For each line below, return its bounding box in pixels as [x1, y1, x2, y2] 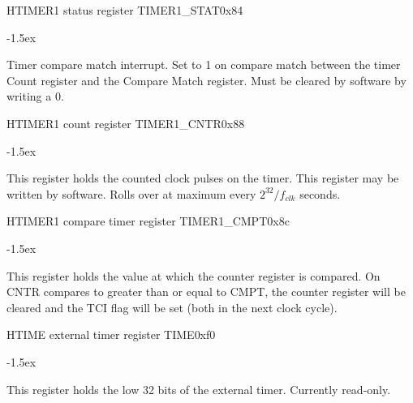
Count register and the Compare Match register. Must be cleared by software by [6, 71, 407, 88]
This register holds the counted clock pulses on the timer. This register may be [6, 169, 399, 186]
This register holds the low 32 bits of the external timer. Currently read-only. [6, 380, 391, 397]
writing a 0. [6, 88, 64, 105]
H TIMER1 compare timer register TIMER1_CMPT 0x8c [6, 212, 290, 229]
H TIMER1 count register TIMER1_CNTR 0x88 [6, 114, 245, 131]
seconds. [299, 185, 341, 202]
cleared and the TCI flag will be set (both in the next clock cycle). [6, 298, 338, 315]
